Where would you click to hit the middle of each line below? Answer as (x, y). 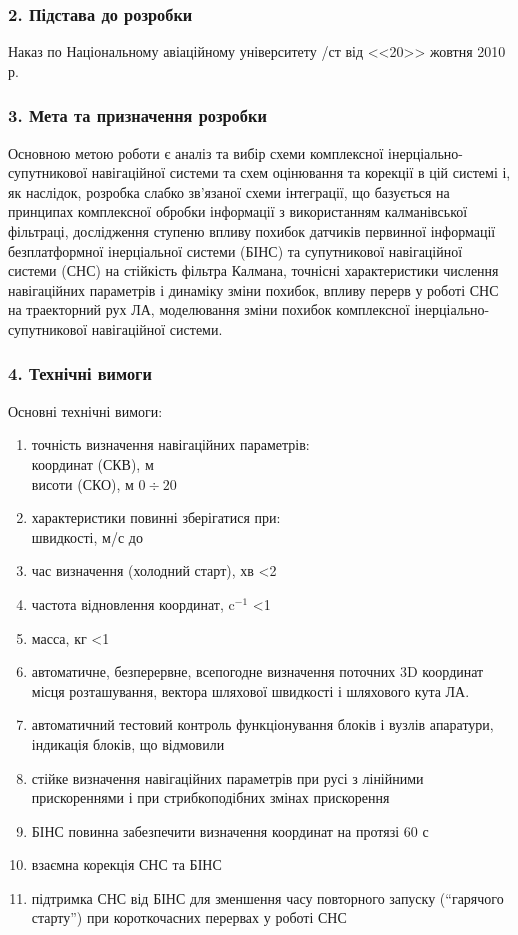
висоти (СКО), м (82, 483)
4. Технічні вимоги (80, 373)
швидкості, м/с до (87, 536)
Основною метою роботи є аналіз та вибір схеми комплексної (196, 152)
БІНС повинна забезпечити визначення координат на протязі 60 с (230, 830)
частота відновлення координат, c (133, 603)
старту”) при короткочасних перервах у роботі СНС (189, 917)
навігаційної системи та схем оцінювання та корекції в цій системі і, (301, 172)
